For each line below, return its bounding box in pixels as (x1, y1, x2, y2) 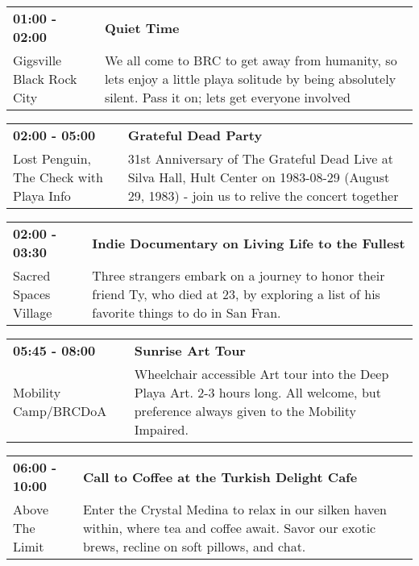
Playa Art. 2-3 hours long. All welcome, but (134, 383, 381, 402)
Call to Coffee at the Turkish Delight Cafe (82, 467, 358, 486)
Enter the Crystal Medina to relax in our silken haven (82, 500, 388, 518)
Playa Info (13, 186, 71, 205)
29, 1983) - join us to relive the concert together (127, 186, 399, 205)
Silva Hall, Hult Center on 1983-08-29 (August (127, 168, 390, 186)
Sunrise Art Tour (134, 341, 246, 360)
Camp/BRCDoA (13, 402, 107, 420)
